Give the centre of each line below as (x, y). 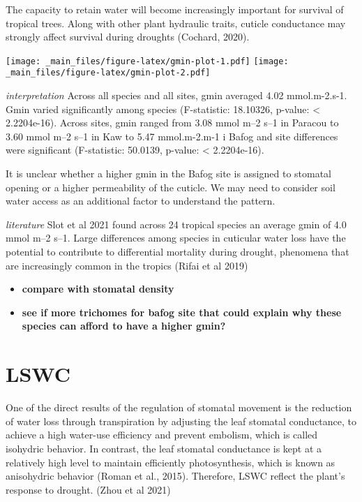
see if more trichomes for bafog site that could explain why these (182, 312)
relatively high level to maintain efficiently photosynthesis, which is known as (171, 462)
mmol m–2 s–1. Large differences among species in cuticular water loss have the (176, 238)
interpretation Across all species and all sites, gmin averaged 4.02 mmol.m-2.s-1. (176, 95)
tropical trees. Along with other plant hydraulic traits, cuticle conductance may (176, 23)
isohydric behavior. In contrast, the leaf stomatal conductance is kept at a (164, 448)
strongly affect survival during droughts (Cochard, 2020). (128, 37)
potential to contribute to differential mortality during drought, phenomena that (178, 252)
